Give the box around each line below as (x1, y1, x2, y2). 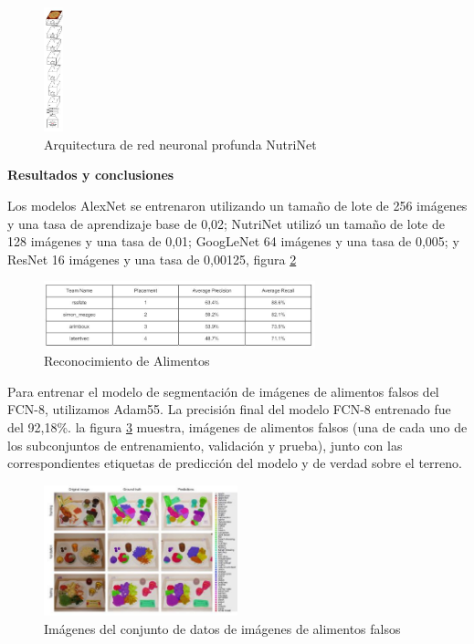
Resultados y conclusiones (7, 165, 174, 184)
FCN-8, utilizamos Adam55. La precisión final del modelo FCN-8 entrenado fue (7, 400, 451, 419)
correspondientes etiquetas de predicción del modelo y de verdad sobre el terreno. (7, 453, 462, 473)
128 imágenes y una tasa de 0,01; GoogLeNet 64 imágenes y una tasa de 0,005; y (7, 232, 459, 251)
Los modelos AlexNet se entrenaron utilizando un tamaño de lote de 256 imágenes (7, 195, 468, 214)
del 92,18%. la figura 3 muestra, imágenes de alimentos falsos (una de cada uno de (7, 417, 468, 436)
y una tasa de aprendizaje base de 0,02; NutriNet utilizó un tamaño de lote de (7, 213, 445, 233)
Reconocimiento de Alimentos (44, 351, 210, 370)
